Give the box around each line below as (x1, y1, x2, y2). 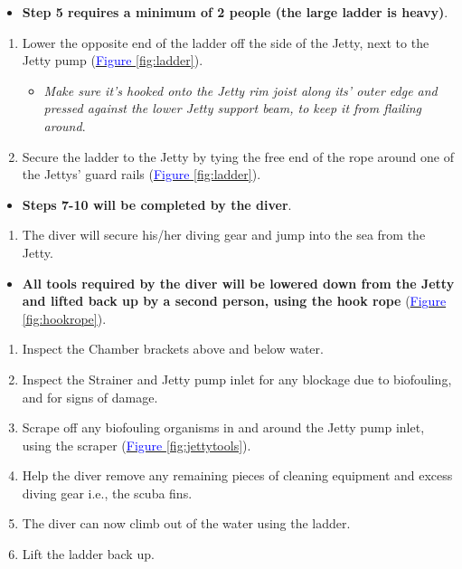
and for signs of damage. (22, 387, 158, 406)
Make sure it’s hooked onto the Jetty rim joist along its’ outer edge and (43, 81, 438, 100)
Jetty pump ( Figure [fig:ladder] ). (22, 51, 203, 70)
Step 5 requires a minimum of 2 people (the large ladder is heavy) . (22, 3, 448, 21)
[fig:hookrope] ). (22, 308, 107, 327)
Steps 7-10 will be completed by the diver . (22, 194, 292, 213)
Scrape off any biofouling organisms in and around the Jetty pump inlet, (22, 418, 425, 437)
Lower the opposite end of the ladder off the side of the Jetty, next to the (22, 33, 429, 52)
